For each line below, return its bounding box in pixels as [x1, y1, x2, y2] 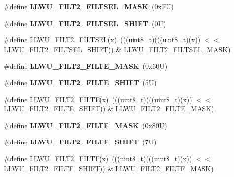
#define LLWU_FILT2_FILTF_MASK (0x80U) [4, 120, 167, 130]
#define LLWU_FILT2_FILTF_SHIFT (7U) [4, 137, 157, 147]
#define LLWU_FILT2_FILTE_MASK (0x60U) [4, 61, 167, 71]
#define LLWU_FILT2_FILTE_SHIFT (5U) [4, 77, 157, 87]
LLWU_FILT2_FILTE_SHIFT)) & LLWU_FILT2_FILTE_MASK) [4, 104, 214, 114]
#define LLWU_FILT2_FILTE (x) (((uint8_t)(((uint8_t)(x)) [4, 94, 192, 104]
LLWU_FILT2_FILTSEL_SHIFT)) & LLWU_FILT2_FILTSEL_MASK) [4, 44, 231, 54]
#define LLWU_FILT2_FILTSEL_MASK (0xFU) [4, 1, 174, 11]
